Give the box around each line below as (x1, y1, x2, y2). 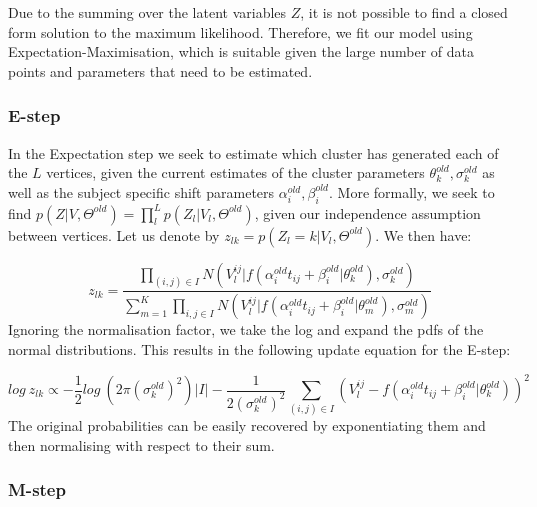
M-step (8, 477, 66, 502)
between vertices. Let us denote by (8, 224, 220, 245)
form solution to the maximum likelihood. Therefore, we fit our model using (8, 21, 473, 42)
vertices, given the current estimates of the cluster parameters (46, 162, 425, 183)
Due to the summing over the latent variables (8, 2, 287, 22)
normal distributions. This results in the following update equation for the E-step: (8, 338, 511, 359)
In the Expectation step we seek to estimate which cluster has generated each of (8, 142, 499, 163)
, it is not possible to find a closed (300, 2, 508, 22)
